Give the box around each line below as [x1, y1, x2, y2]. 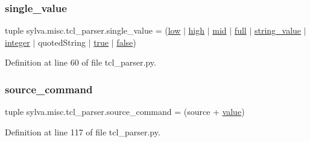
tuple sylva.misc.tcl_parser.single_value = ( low [5, 24, 181, 37]
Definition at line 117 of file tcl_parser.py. [5, 125, 160, 138]
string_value [254, 24, 302, 37]
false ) [116, 35, 136, 48]
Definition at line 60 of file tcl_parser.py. [5, 56, 156, 69]
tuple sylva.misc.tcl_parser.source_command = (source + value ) [5, 105, 245, 118]
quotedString [37, 35, 86, 48]
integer [5, 35, 30, 48]
